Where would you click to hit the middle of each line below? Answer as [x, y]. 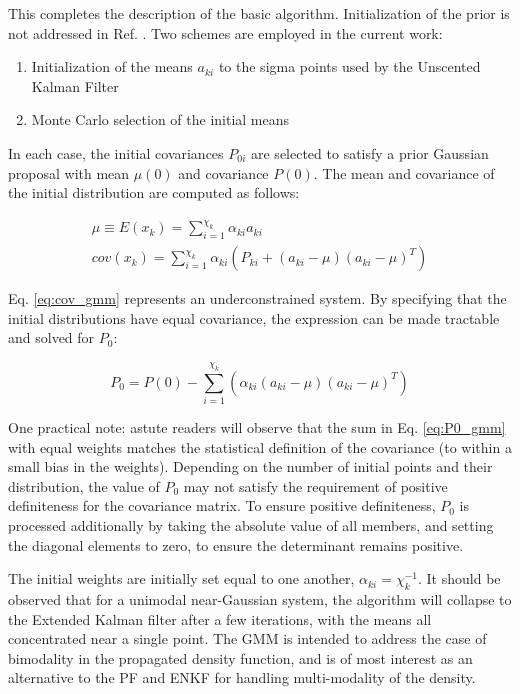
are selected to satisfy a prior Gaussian [370, 152]
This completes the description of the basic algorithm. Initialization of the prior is [259, 13]
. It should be [459, 578]
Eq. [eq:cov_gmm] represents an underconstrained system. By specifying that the [257, 298]
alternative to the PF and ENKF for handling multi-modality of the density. [242, 677]
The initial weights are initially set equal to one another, [181, 578]
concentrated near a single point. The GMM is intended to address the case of [247, 638]
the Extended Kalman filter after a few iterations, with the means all [220, 618]
